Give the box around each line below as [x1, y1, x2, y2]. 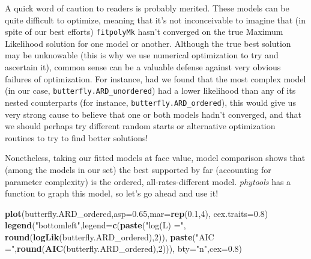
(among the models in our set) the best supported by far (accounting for [5, 163, 271, 175]
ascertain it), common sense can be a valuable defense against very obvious [5, 61, 281, 73]
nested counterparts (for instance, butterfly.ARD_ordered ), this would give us [5, 96, 296, 108]
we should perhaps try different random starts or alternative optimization [5, 120, 276, 132]
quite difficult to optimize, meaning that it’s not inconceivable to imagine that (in [5, 13, 306, 26]
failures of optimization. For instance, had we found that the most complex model [5, 72, 306, 85]
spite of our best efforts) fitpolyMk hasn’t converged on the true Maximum [5, 25, 283, 38]
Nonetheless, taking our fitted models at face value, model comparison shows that [5, 151, 306, 164]
